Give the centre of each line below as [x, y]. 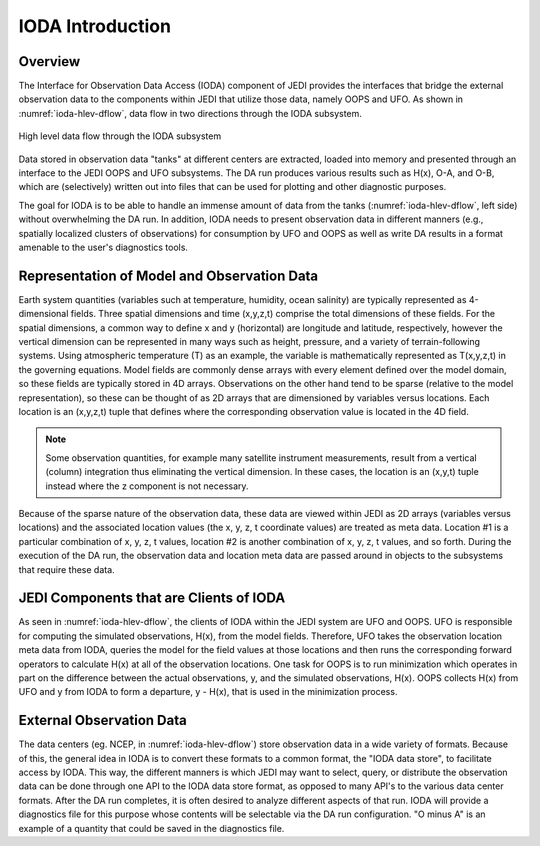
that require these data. [66, 569]
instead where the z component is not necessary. [147, 486]
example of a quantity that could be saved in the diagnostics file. [151, 828]
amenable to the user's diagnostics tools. [103, 247]
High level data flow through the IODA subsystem [120, 136]
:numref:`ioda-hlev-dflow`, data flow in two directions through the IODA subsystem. [190, 113]
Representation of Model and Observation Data [168, 275]
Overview [49, 61]
